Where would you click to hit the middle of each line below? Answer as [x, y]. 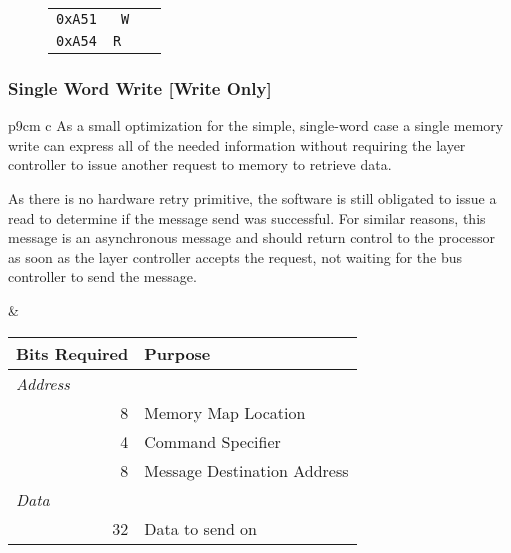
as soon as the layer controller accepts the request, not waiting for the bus [235, 256]
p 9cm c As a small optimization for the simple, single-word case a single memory [256, 125]
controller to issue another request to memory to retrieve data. [200, 164]
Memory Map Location [225, 412]
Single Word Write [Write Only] [140, 87]
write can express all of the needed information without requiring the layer [237, 144]
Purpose [177, 353]
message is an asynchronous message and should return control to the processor [252, 237]
